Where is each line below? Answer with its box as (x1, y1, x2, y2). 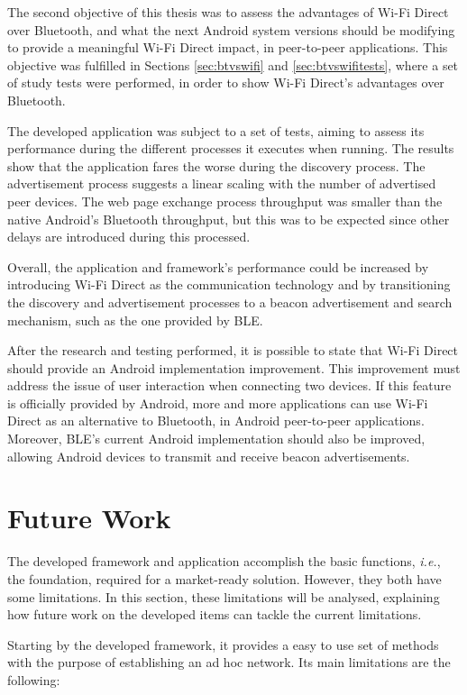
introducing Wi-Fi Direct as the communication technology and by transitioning (7, 275, 451, 294)
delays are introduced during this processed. (7, 227, 251, 246)
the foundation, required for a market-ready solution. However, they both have (7, 569, 442, 588)
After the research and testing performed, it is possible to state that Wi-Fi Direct (7, 341, 459, 360)
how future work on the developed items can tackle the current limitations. (7, 605, 422, 624)
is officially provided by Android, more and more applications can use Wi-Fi (7, 393, 428, 412)
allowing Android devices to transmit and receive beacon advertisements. (7, 446, 410, 465)
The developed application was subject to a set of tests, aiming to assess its (7, 121, 425, 140)
